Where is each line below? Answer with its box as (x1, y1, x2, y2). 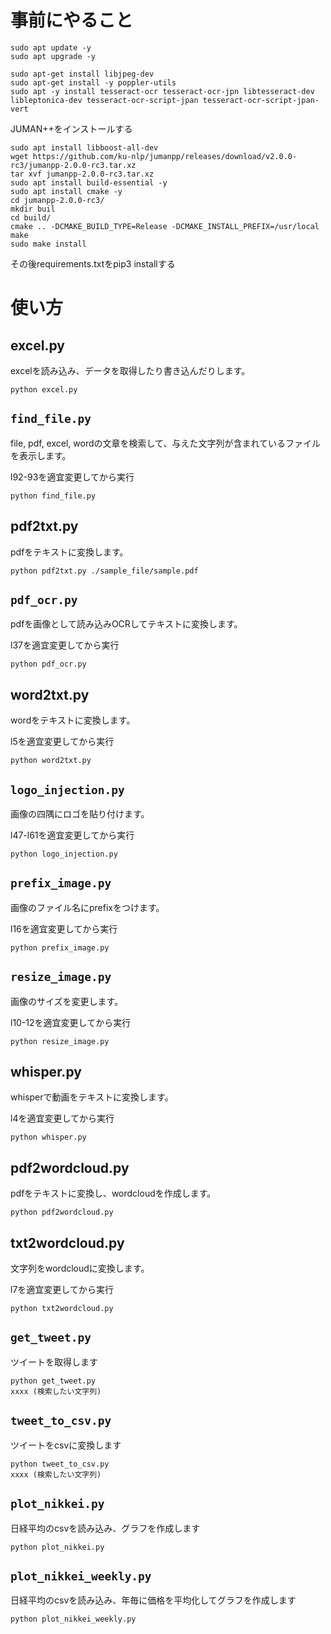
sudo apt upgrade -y (10, 51, 97, 61)
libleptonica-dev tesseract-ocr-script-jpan (10, 95, 199, 105)
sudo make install (10, 239, 87, 249)
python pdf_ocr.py (10, 659, 87, 670)
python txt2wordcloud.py (10, 1304, 114, 1314)
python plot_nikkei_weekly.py (10, 1614, 137, 1625)
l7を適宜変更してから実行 (10, 1284, 114, 1296)
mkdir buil (10, 204, 56, 214)
